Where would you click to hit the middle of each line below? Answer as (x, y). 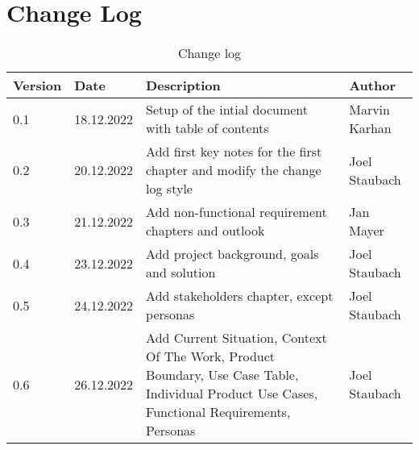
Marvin (369, 110)
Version (37, 85)
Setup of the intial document (227, 110)
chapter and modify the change (234, 170)
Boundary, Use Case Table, (222, 375)
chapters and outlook (205, 231)
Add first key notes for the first (234, 152)
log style (169, 189)
